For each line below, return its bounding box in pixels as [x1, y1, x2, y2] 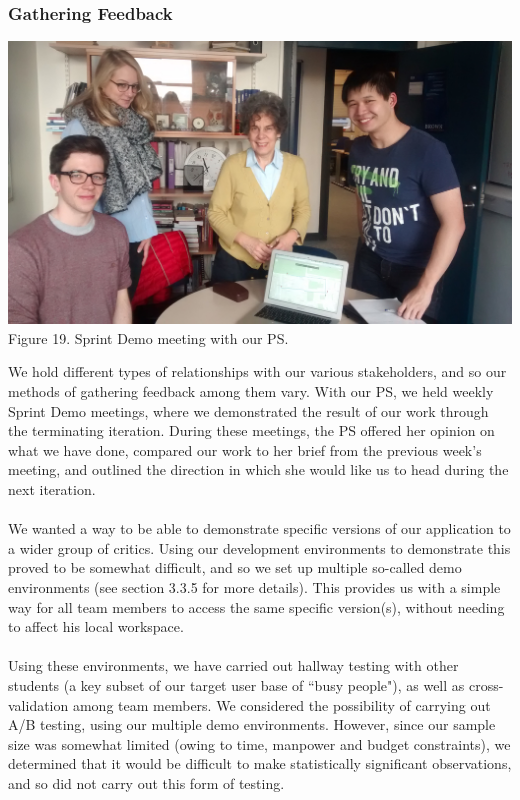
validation [8, 694, 69, 715]
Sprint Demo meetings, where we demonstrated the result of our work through [8, 400, 489, 421]
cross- [468, 674, 504, 695]
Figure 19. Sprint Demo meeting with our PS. [8, 327, 289, 348]
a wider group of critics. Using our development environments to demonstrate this [8, 537, 511, 558]
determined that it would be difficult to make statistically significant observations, [8, 753, 512, 774]
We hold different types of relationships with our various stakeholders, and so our [8, 361, 507, 382]
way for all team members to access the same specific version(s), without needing [8, 596, 505, 617]
